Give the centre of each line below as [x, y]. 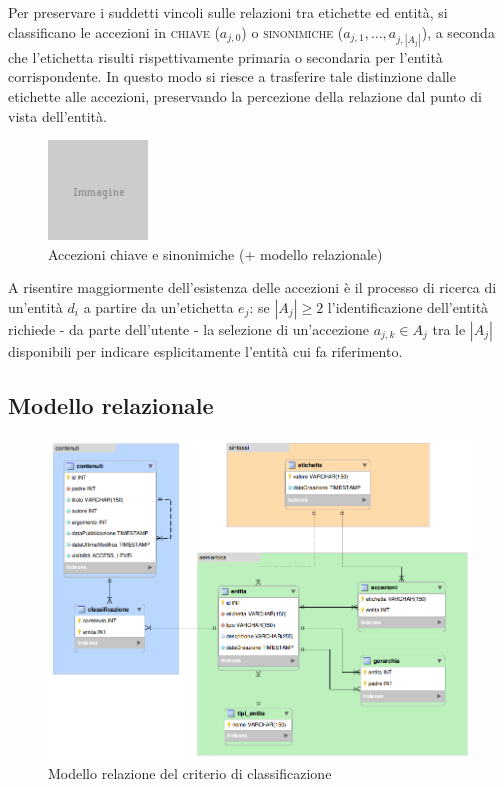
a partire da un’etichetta [158, 306]
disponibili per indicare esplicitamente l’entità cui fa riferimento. [205, 350]
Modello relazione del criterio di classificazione [190, 773]
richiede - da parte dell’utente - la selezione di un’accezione [189, 328]
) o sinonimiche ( [292, 31]
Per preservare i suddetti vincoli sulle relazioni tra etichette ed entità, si [228, 12]
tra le [449, 328]
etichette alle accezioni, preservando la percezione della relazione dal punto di [245, 95]
